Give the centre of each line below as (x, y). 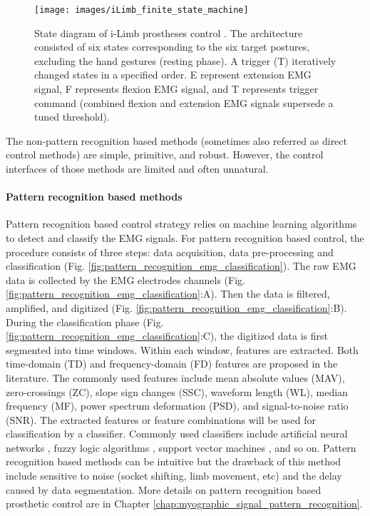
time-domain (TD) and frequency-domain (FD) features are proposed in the (172, 364)
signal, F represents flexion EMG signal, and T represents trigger (176, 89)
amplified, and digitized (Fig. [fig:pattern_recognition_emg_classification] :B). (176, 307)
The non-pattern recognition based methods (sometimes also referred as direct (176, 140)
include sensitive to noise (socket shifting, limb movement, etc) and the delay (174, 476)
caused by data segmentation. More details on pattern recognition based (164, 489)
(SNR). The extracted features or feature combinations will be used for (161, 419)
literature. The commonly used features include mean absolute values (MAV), (175, 377)
